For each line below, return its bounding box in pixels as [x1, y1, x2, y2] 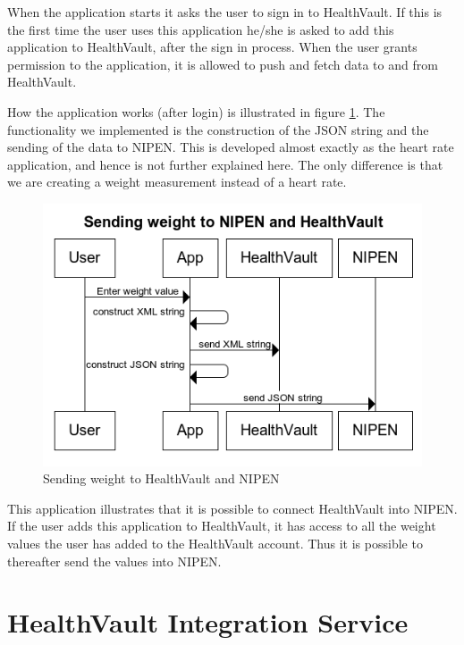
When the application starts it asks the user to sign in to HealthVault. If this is [7, 3, 443, 21]
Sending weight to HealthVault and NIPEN [43, 469, 280, 488]
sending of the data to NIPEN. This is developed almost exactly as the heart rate [7, 138, 454, 156]
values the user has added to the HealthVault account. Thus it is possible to [7, 533, 423, 552]
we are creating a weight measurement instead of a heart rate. [7, 172, 347, 191]
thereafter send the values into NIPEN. [7, 551, 222, 570]
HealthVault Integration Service [7, 604, 409, 641]
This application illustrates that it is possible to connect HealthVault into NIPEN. [7, 498, 458, 517]
